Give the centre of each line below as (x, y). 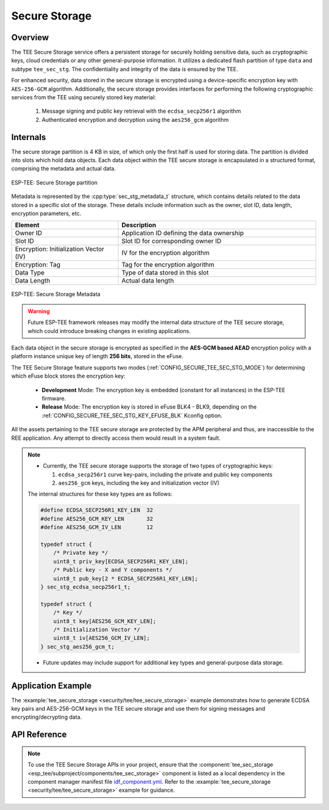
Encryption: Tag (38, 265)
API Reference (39, 735)
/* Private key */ (81, 553)
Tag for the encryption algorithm (168, 265)
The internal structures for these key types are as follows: (100, 494)
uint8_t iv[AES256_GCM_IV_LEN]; (102, 638)
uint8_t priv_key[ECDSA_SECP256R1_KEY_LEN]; (121, 561)
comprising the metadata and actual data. (63, 169)
